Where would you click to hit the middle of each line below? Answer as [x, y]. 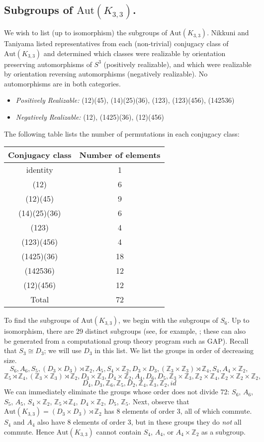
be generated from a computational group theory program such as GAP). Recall [126, 340]
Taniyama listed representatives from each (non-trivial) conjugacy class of [116, 43]
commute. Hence [29, 431]
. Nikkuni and [228, 33]
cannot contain [119, 431]
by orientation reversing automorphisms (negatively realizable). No [106, 74]
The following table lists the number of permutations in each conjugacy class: [122, 133]
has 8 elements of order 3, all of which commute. [178, 411]
